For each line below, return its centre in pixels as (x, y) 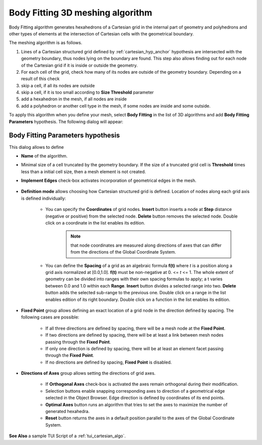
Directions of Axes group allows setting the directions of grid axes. (88, 373)
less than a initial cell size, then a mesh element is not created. (83, 172)
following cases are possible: (50, 317)
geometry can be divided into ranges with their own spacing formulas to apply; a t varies (134, 279)
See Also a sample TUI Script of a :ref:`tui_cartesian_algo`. (67, 436)
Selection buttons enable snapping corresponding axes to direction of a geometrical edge (135, 391)
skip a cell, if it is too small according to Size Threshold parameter (87, 93)
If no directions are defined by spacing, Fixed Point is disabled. (109, 362)
